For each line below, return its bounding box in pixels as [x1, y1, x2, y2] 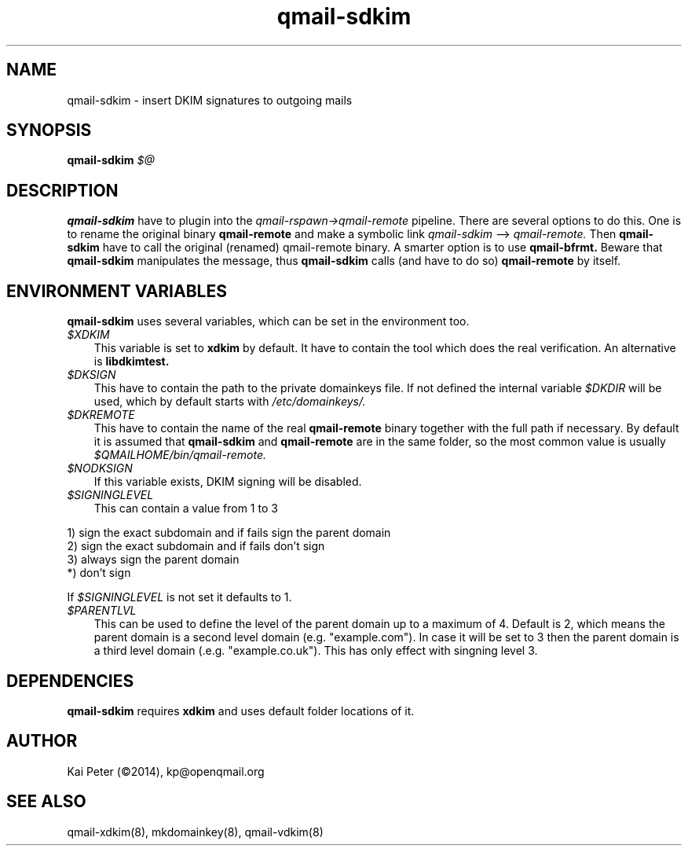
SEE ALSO [6, 791, 86, 812]
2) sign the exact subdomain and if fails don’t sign [67, 539, 325, 553]
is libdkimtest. [93, 354, 170, 369]
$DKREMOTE [67, 408, 135, 422]
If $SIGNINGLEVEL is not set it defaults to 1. [67, 590, 292, 604]
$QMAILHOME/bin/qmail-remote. [93, 448, 266, 462]
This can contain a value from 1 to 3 [93, 501, 278, 516]
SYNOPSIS [6, 120, 92, 141]
